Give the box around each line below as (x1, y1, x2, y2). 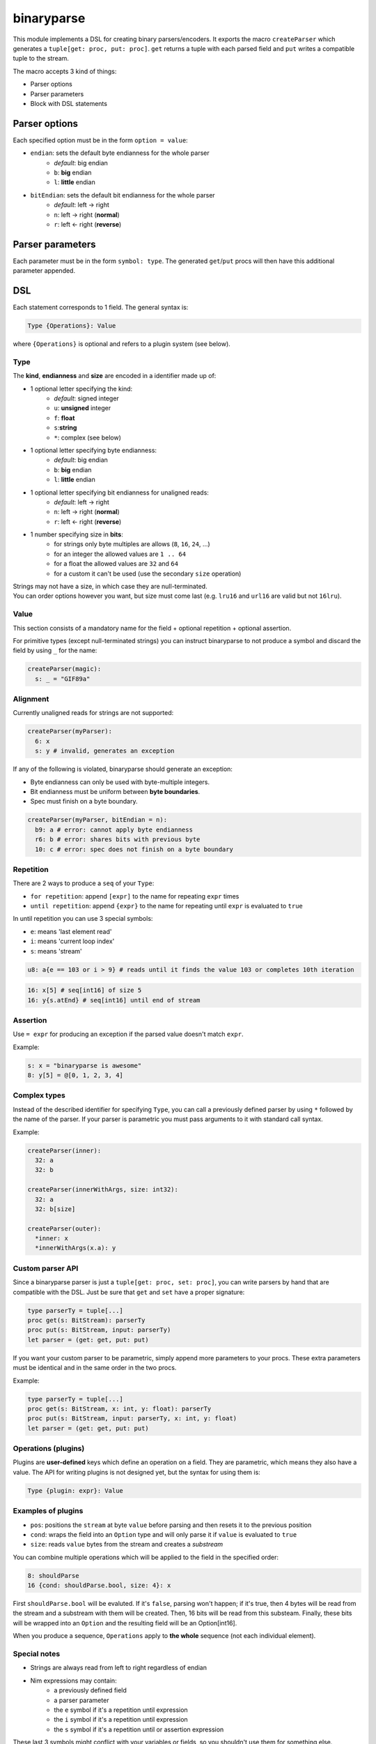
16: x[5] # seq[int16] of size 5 (27, 986, 142, 994)
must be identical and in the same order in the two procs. (13, 1364, 177, 1372)
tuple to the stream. (13, 54, 70, 63)
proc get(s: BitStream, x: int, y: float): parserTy (27, 1404, 212, 1413)
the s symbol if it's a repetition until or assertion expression (54, 1725, 224, 1734)
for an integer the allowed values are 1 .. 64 (54, 550, 187, 558)
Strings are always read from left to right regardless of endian (30, 1664, 207, 1672)
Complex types (13, 1090, 66, 1100)
